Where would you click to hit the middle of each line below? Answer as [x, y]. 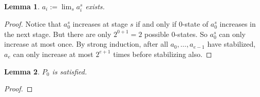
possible [157, 34]
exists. [95, 6]
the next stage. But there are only [58, 34]
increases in [238, 24]
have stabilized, [231, 44]
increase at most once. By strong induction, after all [86, 44]
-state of [195, 24]
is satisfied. [70, 71]
